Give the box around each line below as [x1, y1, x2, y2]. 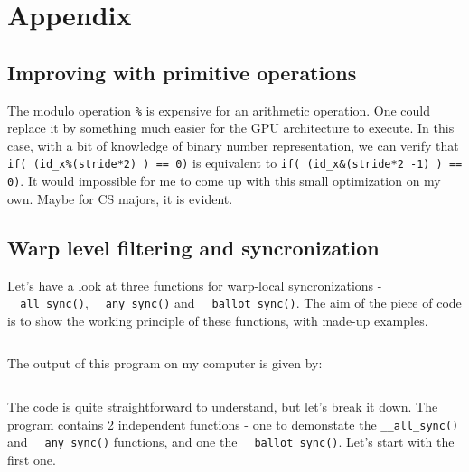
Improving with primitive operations [7, 58, 357, 86]
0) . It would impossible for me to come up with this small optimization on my [7, 171, 441, 190]
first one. [7, 449, 56, 468]
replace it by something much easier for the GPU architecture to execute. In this [7, 118, 455, 137]
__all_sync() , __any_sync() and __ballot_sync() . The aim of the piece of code [7, 293, 462, 312]
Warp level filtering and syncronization [7, 233, 380, 261]
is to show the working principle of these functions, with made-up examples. [7, 310, 428, 329]
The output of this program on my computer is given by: [7, 354, 323, 373]
